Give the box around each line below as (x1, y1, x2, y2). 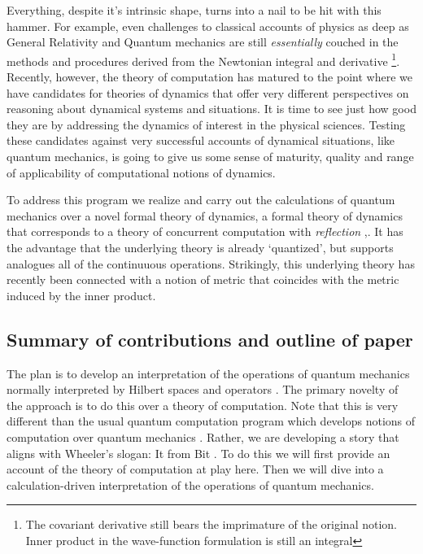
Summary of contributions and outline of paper (7, 326, 413, 351)
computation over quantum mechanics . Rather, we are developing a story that (7, 428, 399, 445)
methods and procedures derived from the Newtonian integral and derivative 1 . (7, 50, 400, 69)
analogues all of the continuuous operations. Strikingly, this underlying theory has (7, 255, 415, 272)
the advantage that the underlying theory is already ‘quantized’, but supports (7, 238, 394, 255)
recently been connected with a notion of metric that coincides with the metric (7, 271, 399, 288)
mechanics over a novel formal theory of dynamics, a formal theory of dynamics (7, 207, 403, 224)
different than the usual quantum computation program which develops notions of (7, 412, 416, 430)
